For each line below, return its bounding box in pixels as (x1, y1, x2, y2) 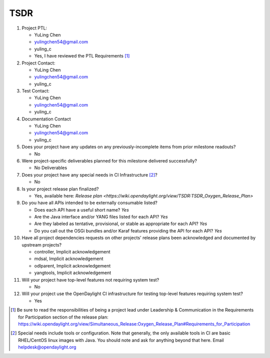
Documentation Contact (21, 115, 71, 122)
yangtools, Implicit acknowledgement (34, 270, 111, 276)
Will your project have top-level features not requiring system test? (21, 276, 159, 282)
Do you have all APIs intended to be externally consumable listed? (21, 200, 157, 206)
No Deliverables (34, 165, 67, 171)
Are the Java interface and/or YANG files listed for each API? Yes (34, 214, 168, 220)
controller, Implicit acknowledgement (34, 249, 110, 255)
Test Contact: (21, 88, 50, 94)
